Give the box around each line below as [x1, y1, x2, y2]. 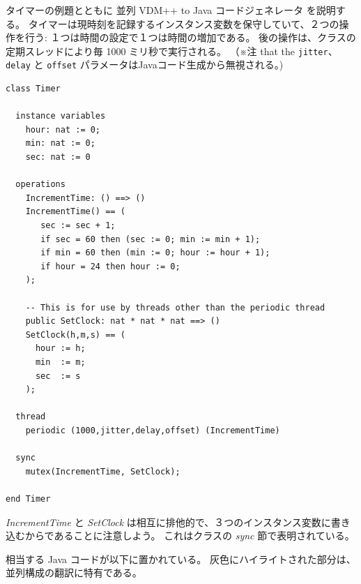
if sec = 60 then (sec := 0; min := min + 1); [40, 234, 261, 244]
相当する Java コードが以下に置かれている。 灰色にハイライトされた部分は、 [6, 551, 356, 566]
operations [15, 179, 66, 190]
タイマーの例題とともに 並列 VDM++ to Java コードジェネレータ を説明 [6, 3, 336, 17]
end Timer [6, 493, 51, 504]
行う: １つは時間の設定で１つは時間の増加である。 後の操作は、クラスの [24, 30, 356, 45]
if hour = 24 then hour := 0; [40, 261, 180, 271]
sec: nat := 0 [25, 152, 91, 163]
